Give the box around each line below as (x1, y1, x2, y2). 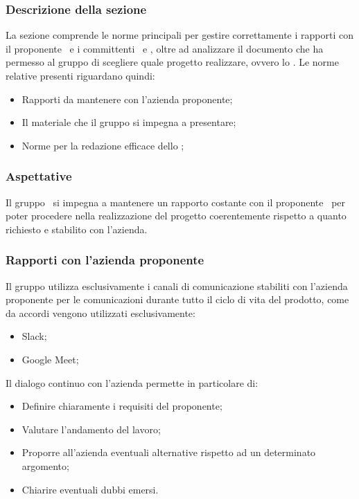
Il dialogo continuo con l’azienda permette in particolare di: (6, 375, 259, 390)
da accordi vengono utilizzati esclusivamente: (6, 305, 195, 320)
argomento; (21, 458, 69, 473)
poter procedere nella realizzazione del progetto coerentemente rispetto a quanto (6, 208, 347, 223)
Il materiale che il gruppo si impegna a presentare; (21, 115, 236, 129)
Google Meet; (21, 352, 79, 366)
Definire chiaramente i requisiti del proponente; (21, 399, 222, 413)
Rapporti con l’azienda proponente (6, 251, 204, 269)
